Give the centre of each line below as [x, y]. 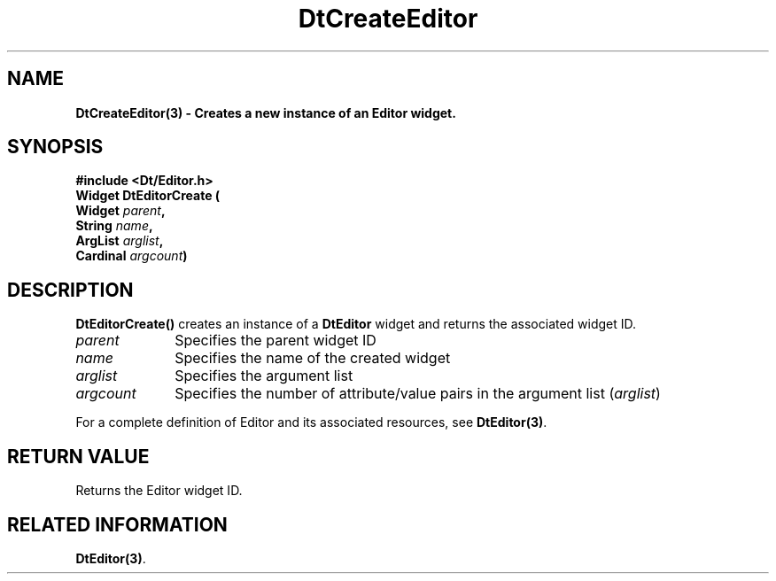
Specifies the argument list [264, 376]
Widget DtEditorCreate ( [148, 196]
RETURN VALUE [78, 456]
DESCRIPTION [70, 290]
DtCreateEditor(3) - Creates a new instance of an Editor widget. [266, 112]
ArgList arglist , [120, 241]
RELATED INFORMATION [117, 524]
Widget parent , [120, 211]
